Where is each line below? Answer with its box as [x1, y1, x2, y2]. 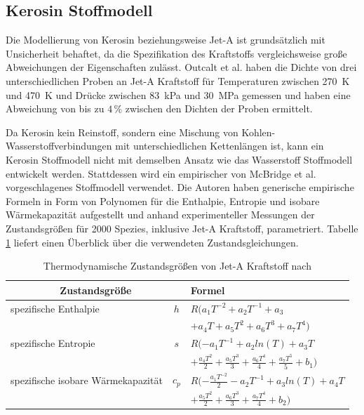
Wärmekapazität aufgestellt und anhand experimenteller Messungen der [6, 207, 315, 222]
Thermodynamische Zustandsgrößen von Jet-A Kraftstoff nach [43, 258, 311, 273]
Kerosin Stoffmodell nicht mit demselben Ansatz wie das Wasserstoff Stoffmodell [6, 152, 353, 166]
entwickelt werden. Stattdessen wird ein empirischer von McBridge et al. [6, 166, 316, 180]
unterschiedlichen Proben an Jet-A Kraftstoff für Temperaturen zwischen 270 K [6, 73, 350, 88]
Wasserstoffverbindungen [6, 138, 112, 153]
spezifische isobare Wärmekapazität [11, 372, 163, 387]
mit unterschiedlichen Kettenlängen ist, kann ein [115, 138, 324, 153]
